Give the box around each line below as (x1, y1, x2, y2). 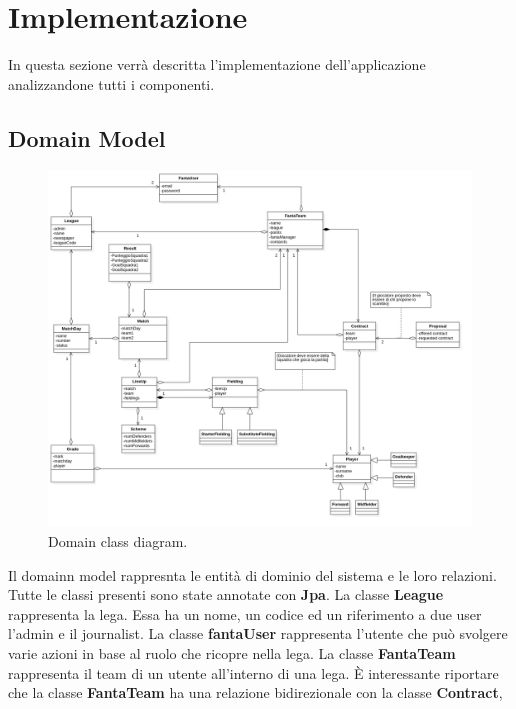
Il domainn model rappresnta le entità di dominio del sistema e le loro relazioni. (8, 564, 497, 585)
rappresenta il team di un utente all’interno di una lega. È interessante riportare (8, 662, 499, 683)
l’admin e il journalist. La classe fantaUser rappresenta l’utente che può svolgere (8, 623, 508, 644)
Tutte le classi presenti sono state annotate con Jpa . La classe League (8, 584, 444, 605)
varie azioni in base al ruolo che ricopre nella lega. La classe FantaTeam (8, 643, 456, 663)
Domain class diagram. (48, 531, 188, 552)
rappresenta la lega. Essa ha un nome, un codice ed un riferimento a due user (8, 603, 482, 624)
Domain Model (8, 122, 166, 153)
